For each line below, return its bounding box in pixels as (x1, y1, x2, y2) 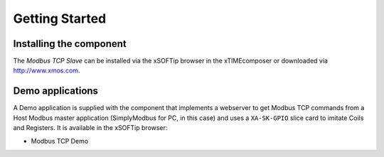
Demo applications (13, 85, 99, 97)
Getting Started (13, 11, 107, 26)
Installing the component (13, 38, 127, 50)
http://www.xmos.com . (13, 66, 80, 75)
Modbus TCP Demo (31, 136, 89, 145)
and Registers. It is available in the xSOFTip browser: (13, 124, 168, 132)
